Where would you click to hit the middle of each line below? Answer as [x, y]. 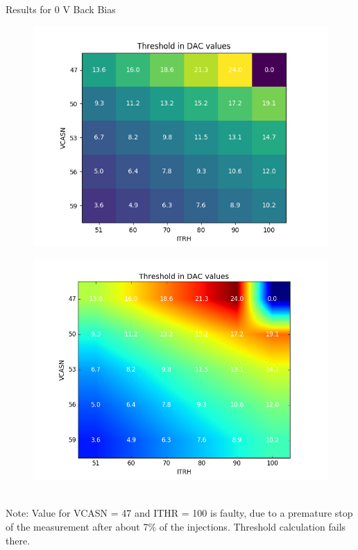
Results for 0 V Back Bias [61, 9]
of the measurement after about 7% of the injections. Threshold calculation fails [176, 526]
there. [18, 540]
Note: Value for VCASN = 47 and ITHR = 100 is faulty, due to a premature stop [179, 513]
